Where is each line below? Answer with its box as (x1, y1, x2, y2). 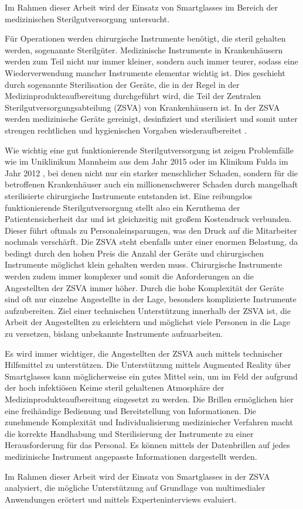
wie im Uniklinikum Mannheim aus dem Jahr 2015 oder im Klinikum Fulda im (5, 155, 288, 168)
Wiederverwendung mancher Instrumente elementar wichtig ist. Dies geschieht (5, 66, 285, 78)
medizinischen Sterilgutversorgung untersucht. (5, 12, 170, 25)
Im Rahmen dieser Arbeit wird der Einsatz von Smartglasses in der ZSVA (5, 470, 270, 482)
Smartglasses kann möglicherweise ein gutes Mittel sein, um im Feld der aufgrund (5, 370, 298, 382)
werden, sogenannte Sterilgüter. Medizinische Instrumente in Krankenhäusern (5, 43, 283, 56)
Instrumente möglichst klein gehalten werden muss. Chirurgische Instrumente (5, 258, 282, 271)
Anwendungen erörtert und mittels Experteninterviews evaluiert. (5, 493, 237, 505)
